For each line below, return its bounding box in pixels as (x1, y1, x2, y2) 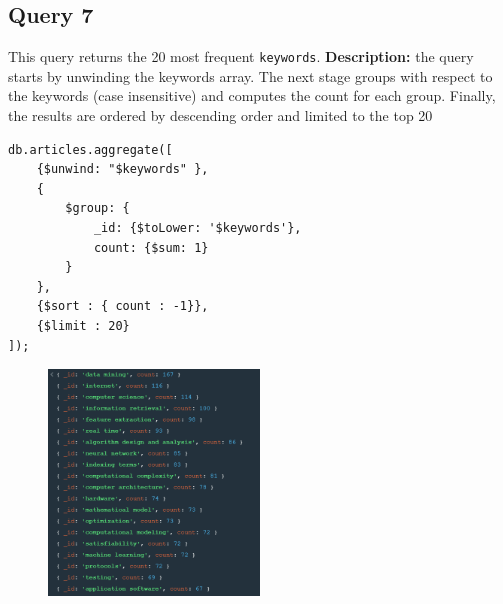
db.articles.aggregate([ (8, 142, 173, 157)
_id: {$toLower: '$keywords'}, (93, 221, 302, 236)
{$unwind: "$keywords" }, (36, 162, 209, 177)
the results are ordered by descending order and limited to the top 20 (8, 105, 433, 126)
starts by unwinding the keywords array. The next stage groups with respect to (8, 65, 493, 86)
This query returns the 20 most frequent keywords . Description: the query (8, 46, 474, 67)
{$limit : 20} (36, 318, 130, 333)
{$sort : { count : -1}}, (36, 299, 209, 314)
